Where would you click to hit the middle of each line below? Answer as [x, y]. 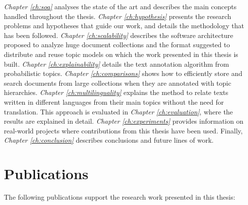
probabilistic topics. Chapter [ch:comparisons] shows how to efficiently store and [123, 73]
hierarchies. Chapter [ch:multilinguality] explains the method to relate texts [116, 92]
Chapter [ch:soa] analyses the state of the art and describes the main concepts [120, 6]
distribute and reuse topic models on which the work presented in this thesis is [121, 54]
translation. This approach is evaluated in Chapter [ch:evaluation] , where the [118, 111]
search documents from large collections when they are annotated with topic [118, 83]
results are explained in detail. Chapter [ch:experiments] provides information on [124, 121]
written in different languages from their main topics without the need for [114, 102]
